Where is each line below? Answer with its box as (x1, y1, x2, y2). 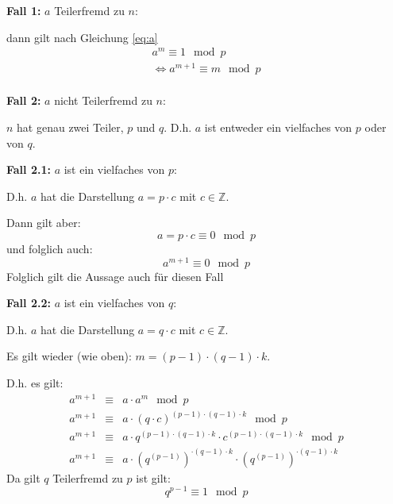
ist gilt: (136, 469, 171, 486)
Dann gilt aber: (6, 214, 81, 231)
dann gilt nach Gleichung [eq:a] (6, 29, 158, 45)
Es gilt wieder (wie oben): (6, 348, 132, 364)
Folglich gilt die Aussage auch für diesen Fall (6, 267, 224, 284)
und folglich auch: (6, 240, 93, 256)
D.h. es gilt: (6, 375, 64, 391)
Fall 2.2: (6, 294, 51, 311)
